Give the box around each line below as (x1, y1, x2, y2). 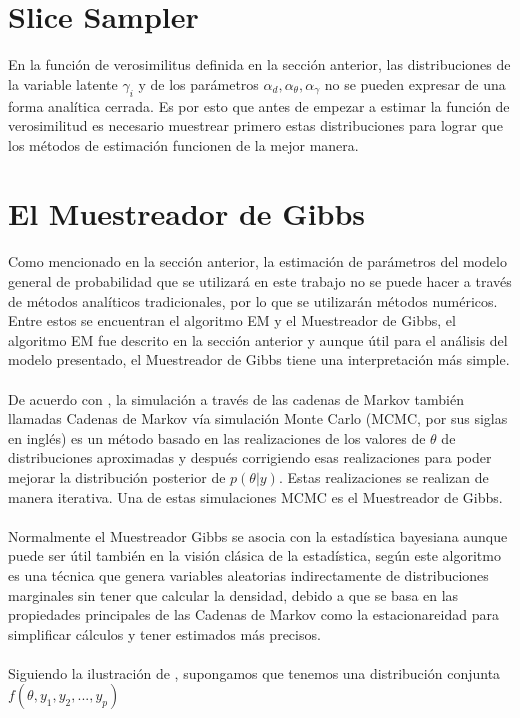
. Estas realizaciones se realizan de (278, 466, 489, 487)
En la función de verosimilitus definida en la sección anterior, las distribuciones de (8, 54, 511, 75)
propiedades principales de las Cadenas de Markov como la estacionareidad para (8, 604, 499, 625)
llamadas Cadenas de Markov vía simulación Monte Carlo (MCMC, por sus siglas (8, 408, 508, 429)
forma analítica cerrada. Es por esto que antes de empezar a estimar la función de (8, 95, 510, 116)
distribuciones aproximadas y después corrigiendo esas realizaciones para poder (8, 447, 492, 468)
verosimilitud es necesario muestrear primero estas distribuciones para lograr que (8, 115, 503, 136)
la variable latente (8, 73, 118, 94)
